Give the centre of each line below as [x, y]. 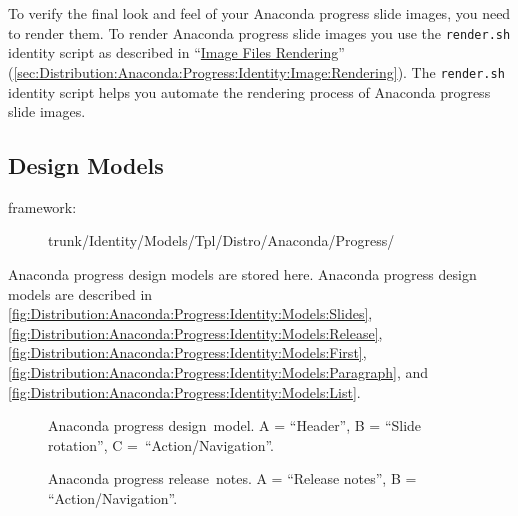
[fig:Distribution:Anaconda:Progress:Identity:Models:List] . [184, 391]
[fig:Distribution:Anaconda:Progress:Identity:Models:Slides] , [190, 313]
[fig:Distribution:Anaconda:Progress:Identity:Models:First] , [187, 352]
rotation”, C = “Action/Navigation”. [161, 444]
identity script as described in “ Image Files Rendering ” [176, 52]
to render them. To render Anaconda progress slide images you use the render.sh [259, 32]
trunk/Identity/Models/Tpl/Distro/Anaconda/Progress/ [221, 240]
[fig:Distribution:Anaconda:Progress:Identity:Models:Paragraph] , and [218, 372]
